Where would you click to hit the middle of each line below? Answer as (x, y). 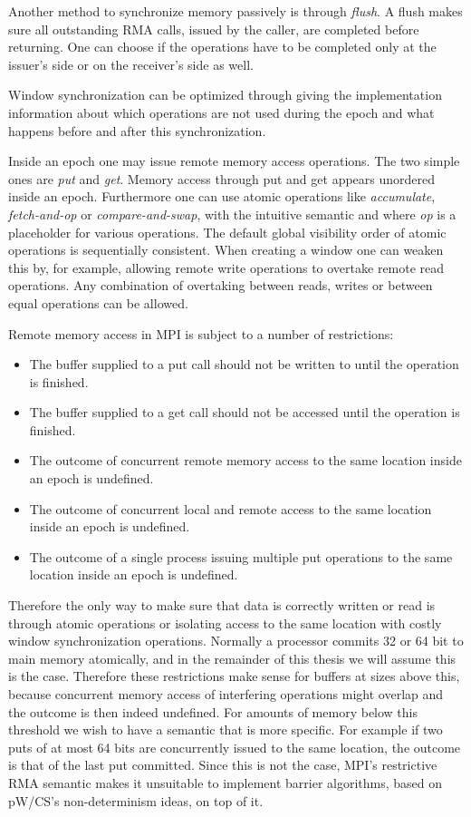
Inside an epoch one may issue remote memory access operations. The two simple (234, 161)
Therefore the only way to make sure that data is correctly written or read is (222, 605)
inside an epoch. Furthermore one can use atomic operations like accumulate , (222, 196)
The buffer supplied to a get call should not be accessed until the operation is (245, 412)
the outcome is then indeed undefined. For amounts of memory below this (213, 711)
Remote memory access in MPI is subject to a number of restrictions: (201, 333)
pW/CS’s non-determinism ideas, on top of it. (136, 800)
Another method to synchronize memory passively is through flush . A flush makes (235, 11)
